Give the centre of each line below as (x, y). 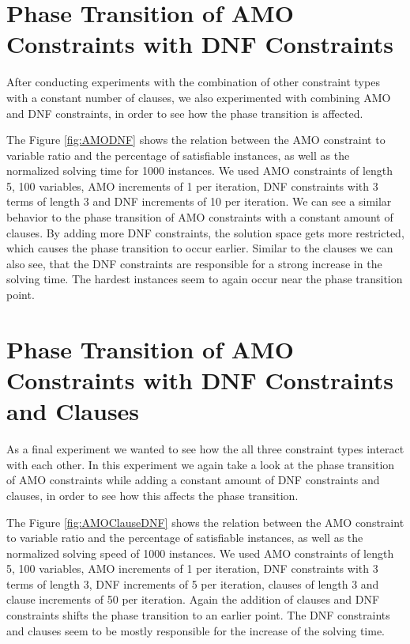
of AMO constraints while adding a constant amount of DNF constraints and (193, 480)
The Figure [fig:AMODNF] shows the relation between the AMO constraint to (196, 140)
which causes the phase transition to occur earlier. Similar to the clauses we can (200, 248)
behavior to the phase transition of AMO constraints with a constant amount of (200, 217)
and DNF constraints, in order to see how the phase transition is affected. (185, 113)
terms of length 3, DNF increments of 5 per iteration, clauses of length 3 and (193, 583)
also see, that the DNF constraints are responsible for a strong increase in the (194, 263)
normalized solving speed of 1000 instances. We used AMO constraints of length (200, 553)
